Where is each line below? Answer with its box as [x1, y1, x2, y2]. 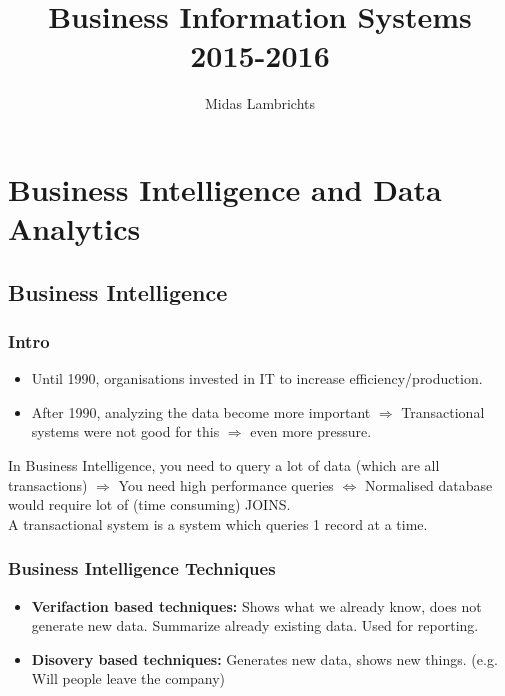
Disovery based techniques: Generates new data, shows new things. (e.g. [31, 648, 498, 669]
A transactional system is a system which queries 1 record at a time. [8, 513, 428, 534]
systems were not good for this [31, 421, 220, 442]
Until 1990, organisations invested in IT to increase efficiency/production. [31, 368, 483, 389]
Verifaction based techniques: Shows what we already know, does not [31, 595, 482, 616]
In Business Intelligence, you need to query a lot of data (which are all [8, 455, 440, 476]
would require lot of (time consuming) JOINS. [8, 494, 291, 515]
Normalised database [364, 474, 493, 495]
